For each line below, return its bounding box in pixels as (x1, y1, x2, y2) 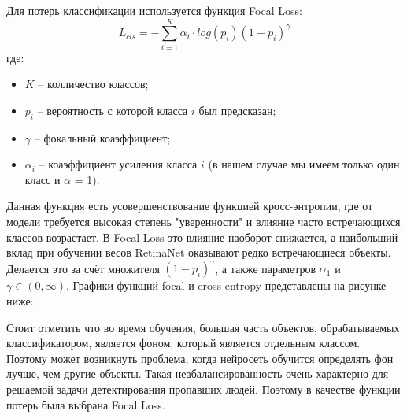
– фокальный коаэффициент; (34, 129, 171, 146)
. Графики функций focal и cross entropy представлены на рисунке (66, 277, 387, 294)
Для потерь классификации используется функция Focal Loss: (6, 2, 302, 18)
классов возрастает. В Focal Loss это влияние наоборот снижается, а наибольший (6, 228, 398, 245)
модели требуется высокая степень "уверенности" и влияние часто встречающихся (6, 213, 401, 230)
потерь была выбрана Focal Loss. (6, 396, 165, 412)
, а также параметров (215, 260, 316, 276)
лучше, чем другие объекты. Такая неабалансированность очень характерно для (6, 365, 389, 382)
